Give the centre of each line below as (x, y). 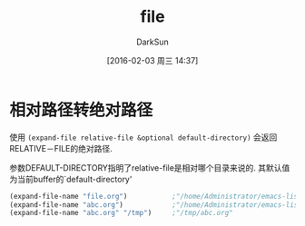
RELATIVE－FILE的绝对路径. (61, 148)
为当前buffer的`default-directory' (71, 179)
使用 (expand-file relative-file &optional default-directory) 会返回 (143, 137)
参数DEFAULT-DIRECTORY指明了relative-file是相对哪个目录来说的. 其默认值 (150, 167)
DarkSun (152, 42)
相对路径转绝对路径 (81, 110)
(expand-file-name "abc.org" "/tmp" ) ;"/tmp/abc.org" (121, 213)
